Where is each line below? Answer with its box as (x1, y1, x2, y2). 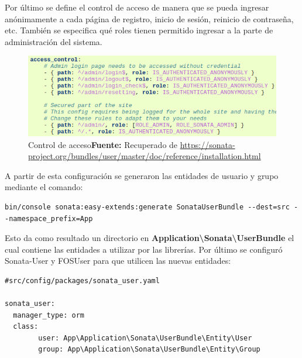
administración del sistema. (5, 35, 102, 47)
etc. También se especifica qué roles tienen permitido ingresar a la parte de (5, 24, 273, 36)
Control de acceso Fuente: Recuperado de (28, 138, 178, 150)
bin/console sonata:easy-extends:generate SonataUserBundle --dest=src (5, 202, 290, 211)
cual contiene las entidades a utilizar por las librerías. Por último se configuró (5, 243, 283, 255)
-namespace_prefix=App (5, 214, 93, 223)
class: (13, 322, 39, 331)
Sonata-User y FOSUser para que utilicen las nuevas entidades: (5, 254, 231, 267)
